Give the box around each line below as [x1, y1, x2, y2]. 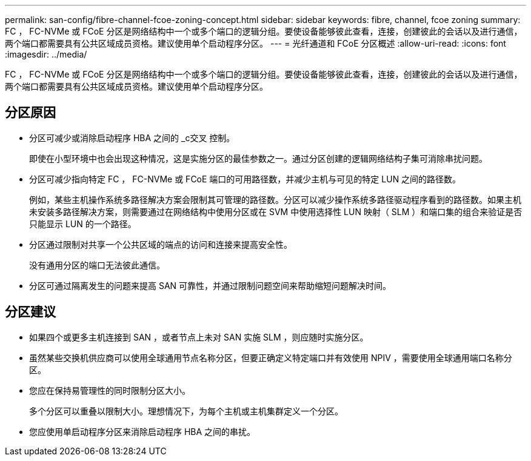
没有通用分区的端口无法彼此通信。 [29, 259, 165, 270]
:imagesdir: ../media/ [5, 49, 87, 59]
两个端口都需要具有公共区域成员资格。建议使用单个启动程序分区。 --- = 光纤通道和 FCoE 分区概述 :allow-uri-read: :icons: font [5, 38, 506, 48]
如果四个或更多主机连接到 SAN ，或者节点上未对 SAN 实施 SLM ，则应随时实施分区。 [29, 331, 369, 342]
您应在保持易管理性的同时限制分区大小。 [29, 385, 190, 396]
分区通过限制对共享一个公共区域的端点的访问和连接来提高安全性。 [29, 239, 292, 250]
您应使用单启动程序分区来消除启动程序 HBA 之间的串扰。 [29, 426, 256, 437]
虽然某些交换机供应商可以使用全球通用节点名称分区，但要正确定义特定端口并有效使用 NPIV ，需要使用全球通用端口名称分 [29, 352, 512, 363]
